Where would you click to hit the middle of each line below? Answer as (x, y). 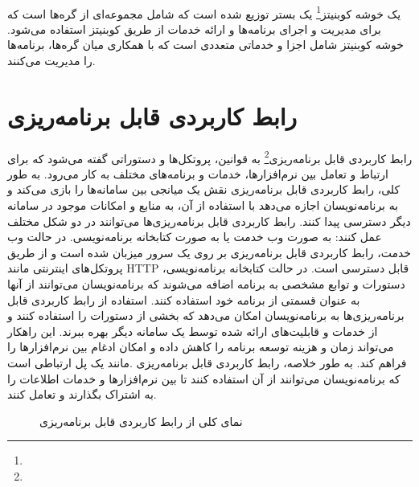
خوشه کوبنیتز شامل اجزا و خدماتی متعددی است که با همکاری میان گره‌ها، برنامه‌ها (205, 45)
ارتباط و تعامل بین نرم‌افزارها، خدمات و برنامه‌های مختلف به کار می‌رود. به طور (198, 173)
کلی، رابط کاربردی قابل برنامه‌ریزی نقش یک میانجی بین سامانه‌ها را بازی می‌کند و (204, 189)
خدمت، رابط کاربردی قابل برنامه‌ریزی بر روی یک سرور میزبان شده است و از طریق (209, 252)
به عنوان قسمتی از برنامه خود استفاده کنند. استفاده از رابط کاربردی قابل (184, 299)
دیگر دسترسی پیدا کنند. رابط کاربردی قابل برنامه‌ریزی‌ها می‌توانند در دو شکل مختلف (209, 221)
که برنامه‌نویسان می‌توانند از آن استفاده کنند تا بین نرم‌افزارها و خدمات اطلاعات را (204, 378)
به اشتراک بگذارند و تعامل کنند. (82, 394)
